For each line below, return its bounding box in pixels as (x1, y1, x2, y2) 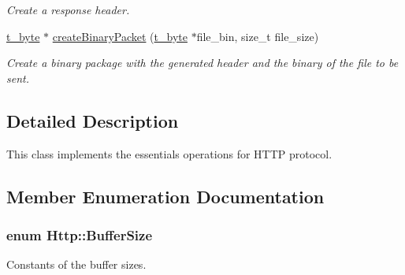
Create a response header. (6, 2, 130, 17)
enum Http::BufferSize (6, 225, 153, 244)
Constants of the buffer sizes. (6, 256, 147, 273)
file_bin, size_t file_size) (196, 28, 319, 44)
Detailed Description (6, 108, 179, 132)
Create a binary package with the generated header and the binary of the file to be (6, 54, 399, 71)
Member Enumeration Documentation (6, 184, 325, 208)
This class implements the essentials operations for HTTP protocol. (6, 145, 333, 162)
